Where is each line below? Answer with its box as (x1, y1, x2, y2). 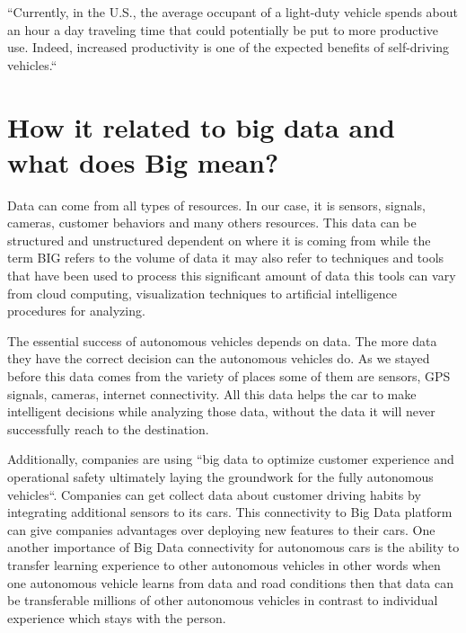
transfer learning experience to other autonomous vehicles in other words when (7, 555, 441, 574)
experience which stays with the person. (7, 608, 226, 627)
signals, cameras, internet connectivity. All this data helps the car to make (7, 384, 417, 403)
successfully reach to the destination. (7, 419, 209, 438)
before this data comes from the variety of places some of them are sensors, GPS (7, 367, 451, 386)
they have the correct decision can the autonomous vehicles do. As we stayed (7, 349, 430, 368)
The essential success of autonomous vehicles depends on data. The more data (7, 331, 437, 350)
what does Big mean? (7, 143, 279, 180)
